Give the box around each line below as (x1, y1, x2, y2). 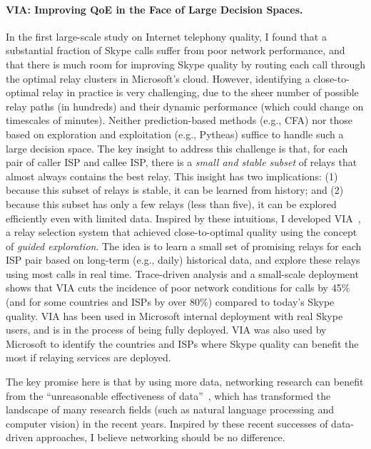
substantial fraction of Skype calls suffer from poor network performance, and (6, 43, 345, 58)
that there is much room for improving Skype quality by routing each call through (6, 56, 365, 71)
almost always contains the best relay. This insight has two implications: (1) (6, 168, 338, 183)
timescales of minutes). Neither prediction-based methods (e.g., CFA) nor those (6, 113, 353, 128)
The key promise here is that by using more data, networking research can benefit (6, 374, 364, 389)
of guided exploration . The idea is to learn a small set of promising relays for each (6, 238, 362, 253)
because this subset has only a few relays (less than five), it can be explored (6, 196, 337, 211)
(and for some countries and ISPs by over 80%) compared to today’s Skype (6, 294, 335, 309)
